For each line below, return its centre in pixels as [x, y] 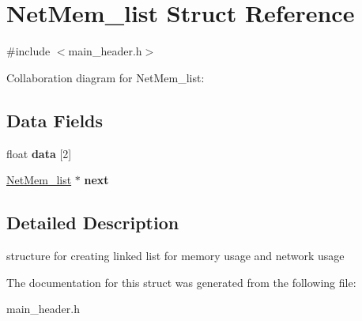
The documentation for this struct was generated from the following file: [181, 282]
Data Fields [55, 120]
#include [28, 51]
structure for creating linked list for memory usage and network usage [175, 255]
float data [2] [39, 153]
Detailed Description [93, 223]
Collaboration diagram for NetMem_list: [106, 77]
